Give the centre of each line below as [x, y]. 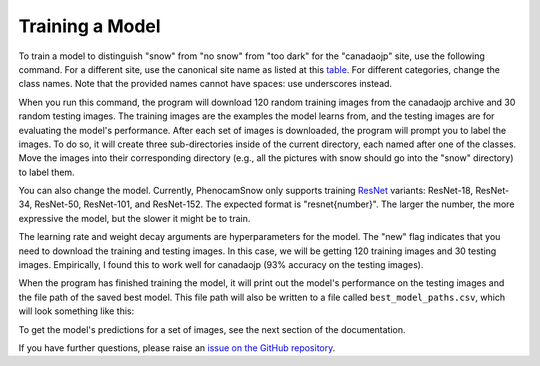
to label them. [46, 172]
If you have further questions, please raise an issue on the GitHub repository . [177, 347]
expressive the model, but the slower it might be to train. [134, 218]
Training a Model [89, 26]
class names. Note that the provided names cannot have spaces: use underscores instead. [205, 84]
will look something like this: [76, 311]
